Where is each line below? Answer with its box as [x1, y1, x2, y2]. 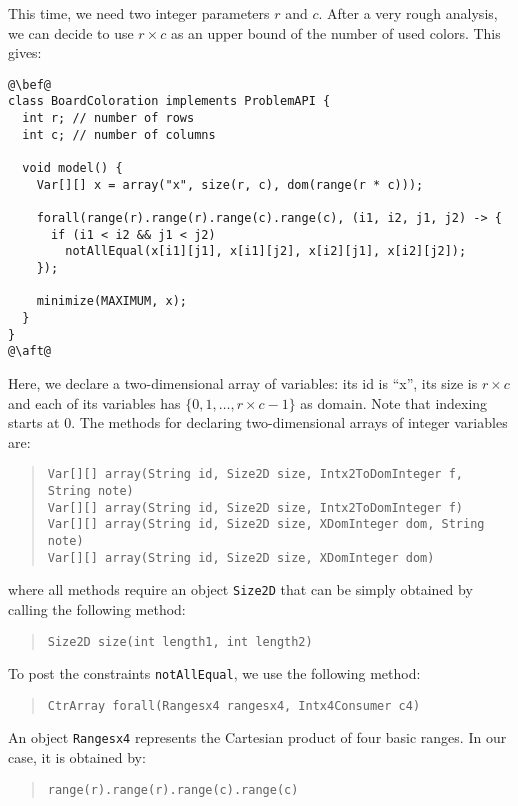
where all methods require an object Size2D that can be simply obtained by [8, 579, 473, 600]
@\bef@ [8, 77, 51, 92]
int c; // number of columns [22, 127, 216, 142]
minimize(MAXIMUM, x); [36, 294, 187, 309]
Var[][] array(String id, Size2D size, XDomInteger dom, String [47, 517, 485, 532]
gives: [8, 42, 42, 63]
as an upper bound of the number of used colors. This [170, 22, 501, 43]
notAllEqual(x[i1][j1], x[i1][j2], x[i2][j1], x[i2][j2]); [65, 244, 467, 259]
